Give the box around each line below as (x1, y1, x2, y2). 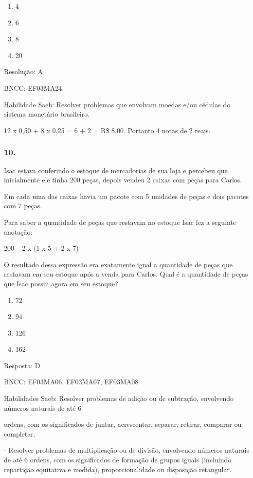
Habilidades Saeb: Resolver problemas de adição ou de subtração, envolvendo (4, 393, 234, 403)
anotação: (4, 226, 33, 237)
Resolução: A (4, 66, 43, 77)
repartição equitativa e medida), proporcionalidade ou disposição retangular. (4, 464, 232, 474)
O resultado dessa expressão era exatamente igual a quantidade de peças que (4, 259, 233, 269)
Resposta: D (4, 360, 40, 370)
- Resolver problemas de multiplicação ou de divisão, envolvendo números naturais (4, 445, 249, 455)
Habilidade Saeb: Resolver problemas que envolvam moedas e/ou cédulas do (4, 99, 231, 109)
